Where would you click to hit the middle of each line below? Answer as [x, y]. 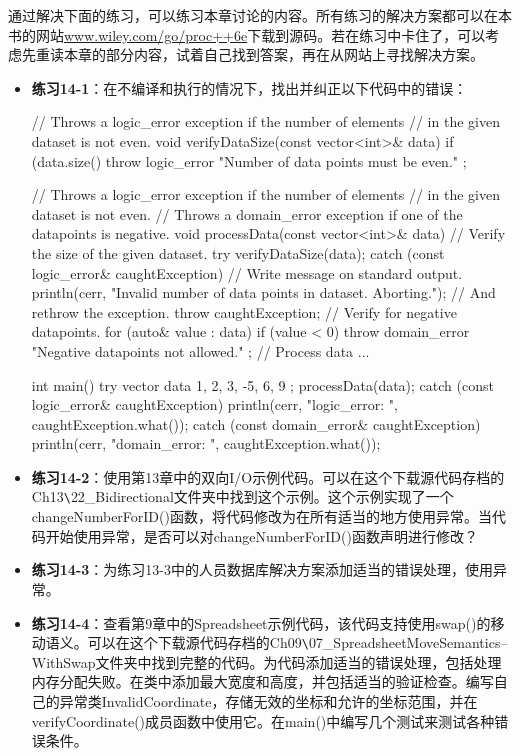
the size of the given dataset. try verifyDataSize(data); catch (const [238, 252]
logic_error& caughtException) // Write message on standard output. [247, 272]
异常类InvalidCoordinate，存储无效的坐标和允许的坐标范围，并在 [268, 700]
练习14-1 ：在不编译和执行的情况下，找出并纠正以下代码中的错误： [249, 87]
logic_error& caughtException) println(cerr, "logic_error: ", [214, 404]
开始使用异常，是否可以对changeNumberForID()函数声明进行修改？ [261, 535]
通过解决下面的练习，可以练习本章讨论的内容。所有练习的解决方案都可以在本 [260, 15]
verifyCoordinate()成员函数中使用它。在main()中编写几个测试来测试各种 [263, 720]
